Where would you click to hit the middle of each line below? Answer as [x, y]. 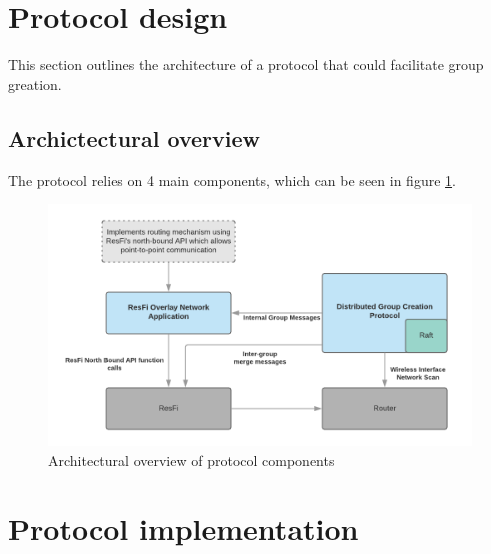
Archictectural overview [134, 137]
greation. [35, 83]
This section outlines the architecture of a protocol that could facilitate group [246, 64]
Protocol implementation [183, 528]
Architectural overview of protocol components [191, 459]
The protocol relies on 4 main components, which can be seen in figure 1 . [232, 179]
